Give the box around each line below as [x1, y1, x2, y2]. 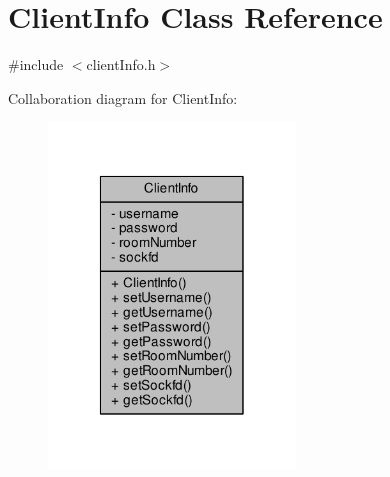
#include [8, 54, 64, 75]
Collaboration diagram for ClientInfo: [8, 87, 238, 108]
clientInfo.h [86, 54, 156, 75]
